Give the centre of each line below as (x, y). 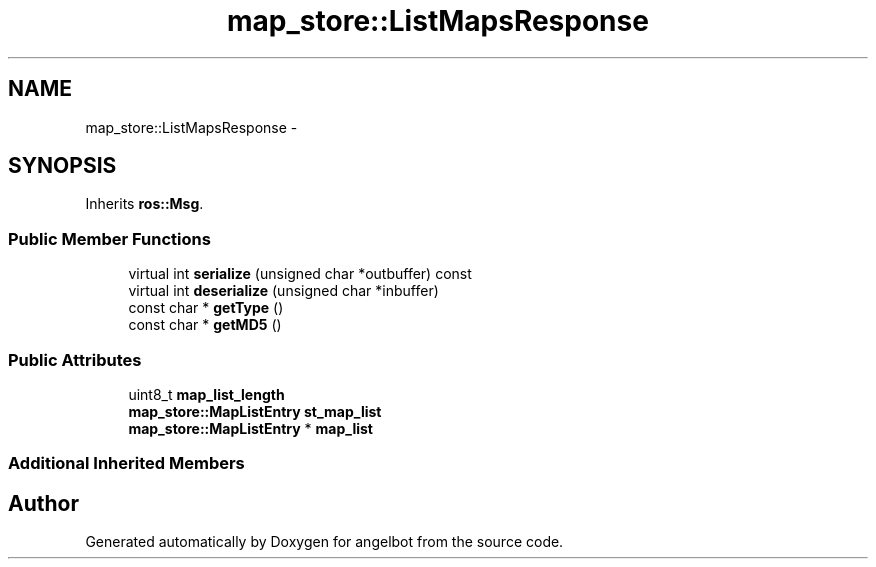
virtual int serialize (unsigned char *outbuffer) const (300, 274)
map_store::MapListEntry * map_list (250, 428)
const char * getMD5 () (205, 325)
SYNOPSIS (62, 166)
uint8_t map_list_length (206, 394)
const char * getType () (206, 308)
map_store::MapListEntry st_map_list (255, 411)
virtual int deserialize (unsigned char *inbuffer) (283, 291)
